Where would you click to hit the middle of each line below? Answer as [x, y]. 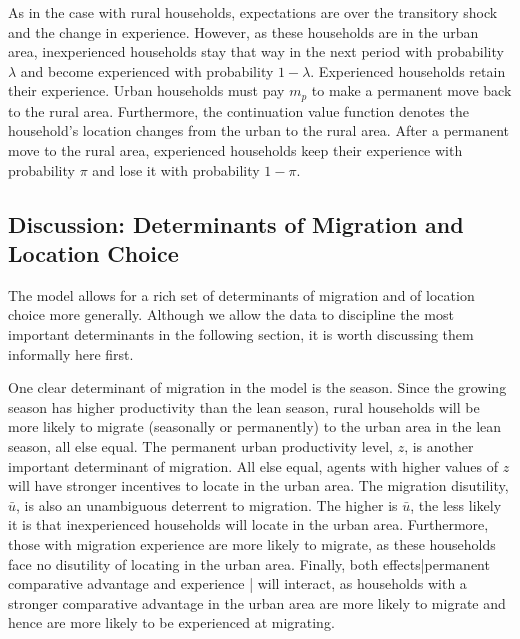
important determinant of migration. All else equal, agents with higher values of [253, 465]
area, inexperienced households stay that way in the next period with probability [256, 51]
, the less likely [456, 504]
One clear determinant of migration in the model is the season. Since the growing [257, 387]
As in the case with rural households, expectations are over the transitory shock [253, 12]
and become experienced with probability [147, 70]
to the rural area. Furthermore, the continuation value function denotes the [238, 110]
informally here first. [71, 353]
